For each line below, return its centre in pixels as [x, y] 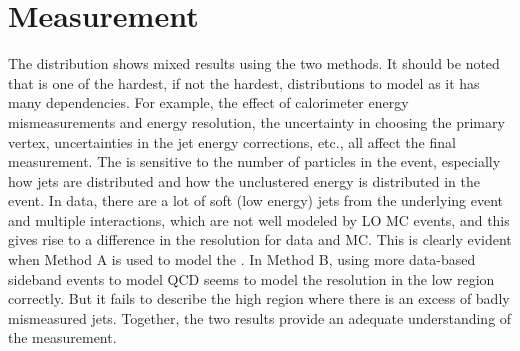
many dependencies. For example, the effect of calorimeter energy [208, 102]
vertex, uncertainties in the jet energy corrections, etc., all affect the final [232, 141]
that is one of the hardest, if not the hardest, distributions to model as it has [244, 82]
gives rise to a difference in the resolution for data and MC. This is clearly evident [260, 239]
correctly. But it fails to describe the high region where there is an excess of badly [259, 298]
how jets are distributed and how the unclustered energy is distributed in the [244, 180]
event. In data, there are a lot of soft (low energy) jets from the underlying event [255, 200]
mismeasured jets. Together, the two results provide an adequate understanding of [260, 317]
